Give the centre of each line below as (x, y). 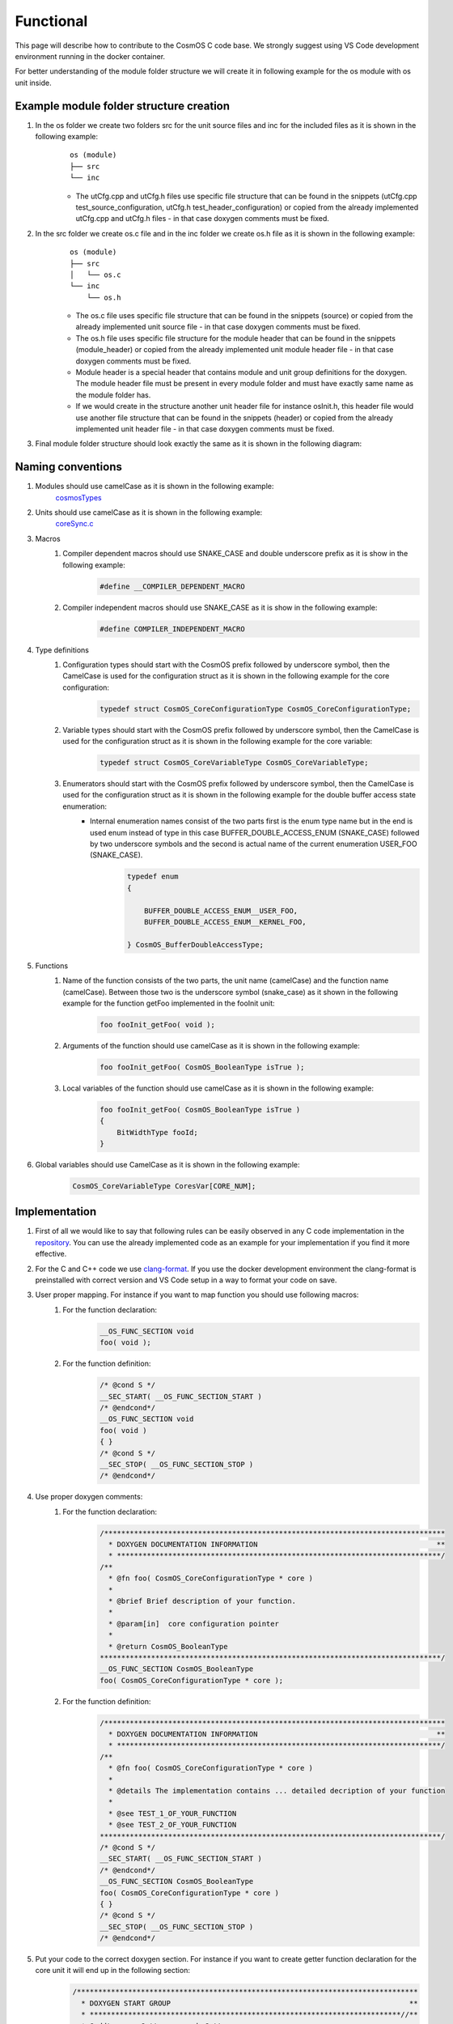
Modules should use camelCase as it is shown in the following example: (155, 487)
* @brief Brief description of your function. (202, 1601)
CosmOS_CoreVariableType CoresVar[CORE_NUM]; (164, 1186)
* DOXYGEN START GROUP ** (250, 2003)
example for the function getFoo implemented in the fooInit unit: (169, 1003)
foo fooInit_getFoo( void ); (158, 1025)
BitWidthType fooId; (157, 1132)
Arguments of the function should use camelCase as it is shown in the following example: (211, 1045)
